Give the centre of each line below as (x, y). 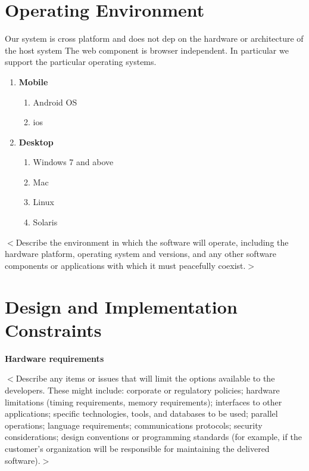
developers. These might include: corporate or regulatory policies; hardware (142, 390)
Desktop (36, 142)
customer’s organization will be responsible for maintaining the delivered (137, 448)
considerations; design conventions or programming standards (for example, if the (153, 437)
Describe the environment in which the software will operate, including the (152, 242)
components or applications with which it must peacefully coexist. (125, 265)
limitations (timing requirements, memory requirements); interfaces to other (143, 402)
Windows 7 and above (73, 162)
